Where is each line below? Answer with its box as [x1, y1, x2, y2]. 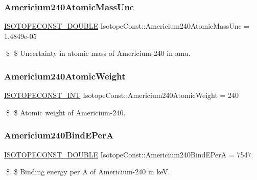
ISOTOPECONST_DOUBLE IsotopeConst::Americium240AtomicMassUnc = [4, 21, 250, 31]
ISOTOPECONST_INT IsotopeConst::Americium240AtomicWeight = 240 [4, 90, 239, 101]
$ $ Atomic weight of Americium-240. [6, 107, 126, 117]
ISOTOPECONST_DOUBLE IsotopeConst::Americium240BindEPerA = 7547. [4, 149, 253, 159]
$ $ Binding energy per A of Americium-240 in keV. [6, 166, 170, 177]
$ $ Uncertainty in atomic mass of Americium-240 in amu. [6, 48, 191, 58]
